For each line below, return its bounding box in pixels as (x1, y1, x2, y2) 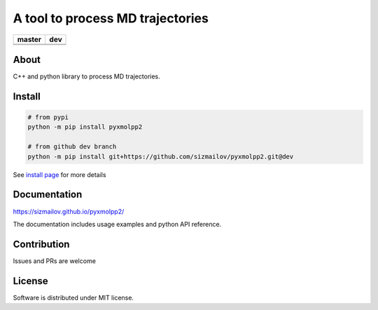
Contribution (13, 238, 70, 250)
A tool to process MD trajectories (13, 10, 209, 26)
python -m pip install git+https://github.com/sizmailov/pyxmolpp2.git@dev (27, 153, 294, 160)
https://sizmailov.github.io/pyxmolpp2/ (13, 207, 125, 216)
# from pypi (27, 113, 69, 122)
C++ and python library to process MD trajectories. (13, 72, 160, 80)
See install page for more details (13, 170, 106, 178)
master (17, 34, 42, 44)
